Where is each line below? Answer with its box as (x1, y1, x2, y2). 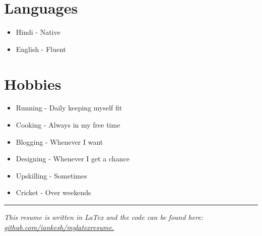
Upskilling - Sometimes (16, 170, 87, 181)
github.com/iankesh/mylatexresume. (4, 221, 114, 232)
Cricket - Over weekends (16, 187, 91, 198)
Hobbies (4, 73, 61, 94)
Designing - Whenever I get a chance (16, 153, 129, 164)
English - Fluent (16, 43, 67, 54)
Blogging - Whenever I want (16, 136, 103, 147)
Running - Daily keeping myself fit (16, 102, 122, 113)
